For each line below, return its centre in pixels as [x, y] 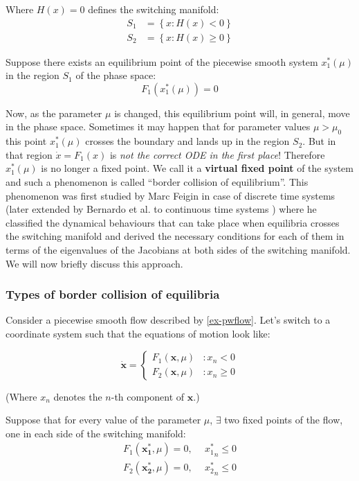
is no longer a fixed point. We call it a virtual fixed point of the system [197, 168]
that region [29, 154]
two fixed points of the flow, [284, 420]
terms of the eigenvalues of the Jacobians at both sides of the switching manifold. [178, 249]
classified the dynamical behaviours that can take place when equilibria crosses [173, 222]
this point [26, 141]
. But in [319, 141]
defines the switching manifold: [154, 9]
